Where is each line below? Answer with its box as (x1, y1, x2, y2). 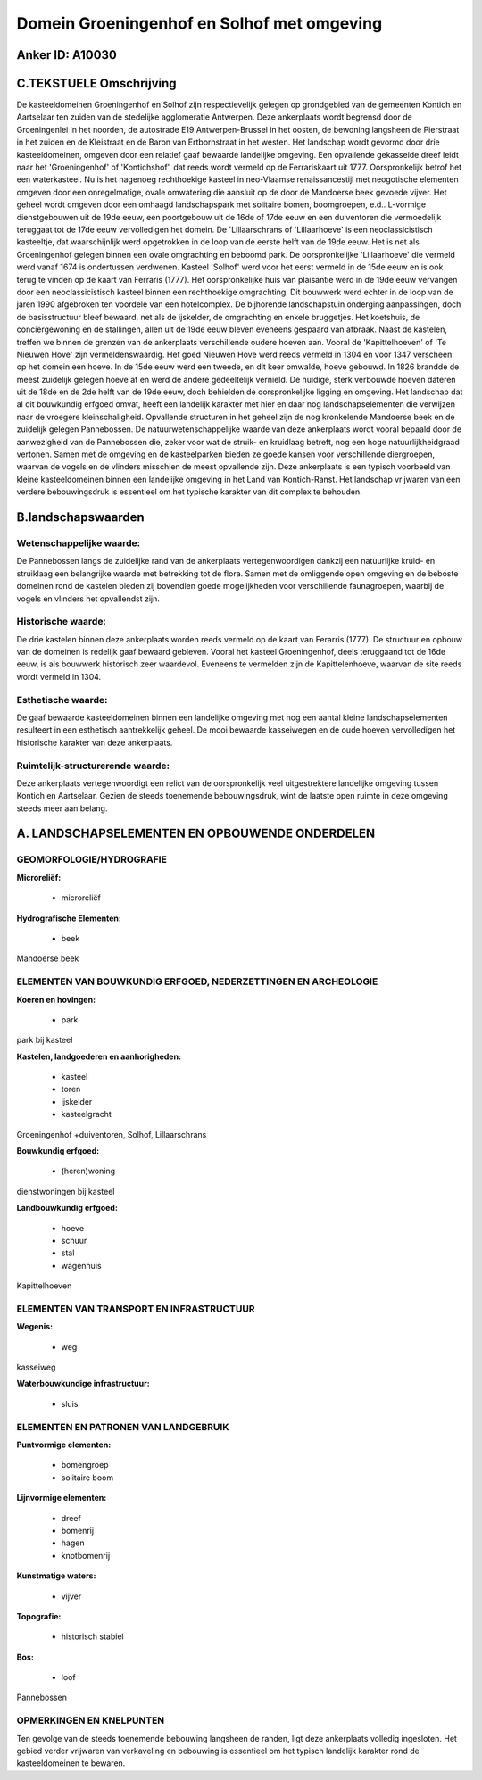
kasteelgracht (61, 1109, 112, 1120)
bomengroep (61, 1460, 109, 1470)
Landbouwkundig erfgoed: (16, 1203, 118, 1213)
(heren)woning (61, 1165, 116, 1177)
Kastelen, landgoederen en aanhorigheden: (16, 1051, 182, 1062)
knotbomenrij (61, 1550, 111, 1561)
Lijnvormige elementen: (16, 1493, 107, 1503)
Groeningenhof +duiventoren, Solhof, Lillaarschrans (16, 1129, 207, 1139)
